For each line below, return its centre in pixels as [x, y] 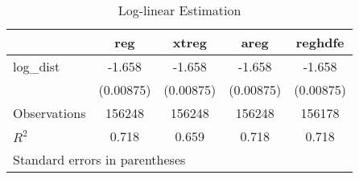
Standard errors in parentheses [99, 159]
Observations [50, 113]
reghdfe [320, 42]
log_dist [37, 66]
